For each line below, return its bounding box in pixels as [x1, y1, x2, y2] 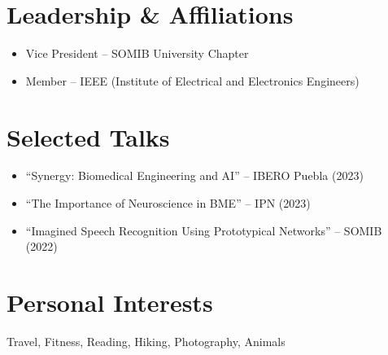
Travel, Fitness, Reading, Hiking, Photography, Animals [7, 332, 286, 349]
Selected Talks [7, 120, 170, 153]
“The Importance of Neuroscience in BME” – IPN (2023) [25, 195, 311, 212]
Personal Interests [7, 286, 213, 318]
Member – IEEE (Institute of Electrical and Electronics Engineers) [25, 72, 360, 89]
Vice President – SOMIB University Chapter [25, 45, 249, 62]
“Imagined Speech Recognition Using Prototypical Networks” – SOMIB [25, 221, 382, 239]
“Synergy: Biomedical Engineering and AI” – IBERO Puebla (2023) [25, 167, 364, 184]
